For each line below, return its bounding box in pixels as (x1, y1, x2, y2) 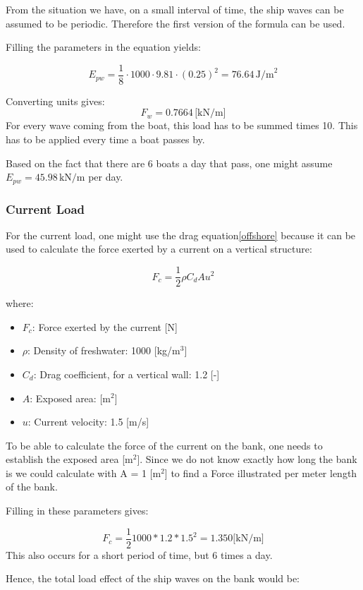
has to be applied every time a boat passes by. (6, 132, 205, 147)
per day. (88, 169, 123, 184)
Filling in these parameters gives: (6, 503, 149, 518)
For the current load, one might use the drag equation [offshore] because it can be (6, 227, 356, 242)
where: (6, 296, 34, 311)
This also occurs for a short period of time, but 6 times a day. (6, 547, 273, 562)
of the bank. (6, 479, 58, 494)
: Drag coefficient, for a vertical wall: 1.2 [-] (33, 366, 220, 381)
